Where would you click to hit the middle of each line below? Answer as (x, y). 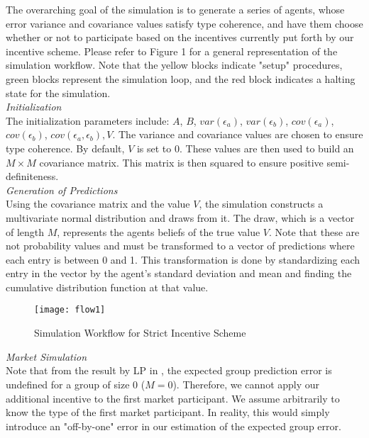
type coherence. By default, (65, 148)
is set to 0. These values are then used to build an (245, 148)
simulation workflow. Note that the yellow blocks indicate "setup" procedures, (174, 65)
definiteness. (32, 176)
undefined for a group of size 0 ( (76, 384)
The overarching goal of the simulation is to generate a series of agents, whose (175, 9)
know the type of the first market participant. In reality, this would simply (168, 412)
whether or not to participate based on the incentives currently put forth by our (180, 37)
